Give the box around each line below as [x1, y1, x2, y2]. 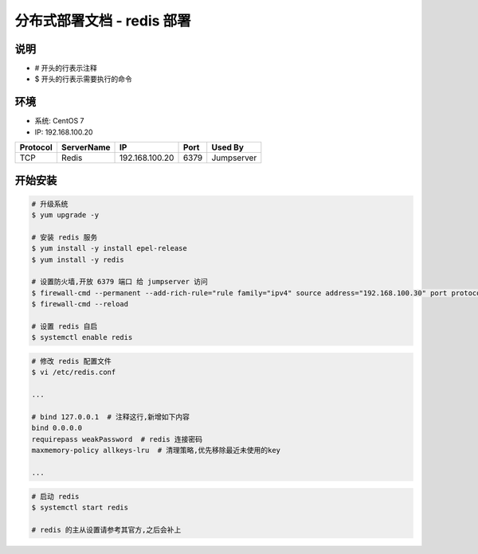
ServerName [61, 142, 111, 153]
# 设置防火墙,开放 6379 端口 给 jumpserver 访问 [31, 277, 209, 287]
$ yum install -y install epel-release [31, 244, 187, 253]
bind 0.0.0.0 [31, 423, 83, 433]
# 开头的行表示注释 [34, 64, 97, 73]
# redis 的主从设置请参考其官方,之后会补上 [31, 525, 182, 534]
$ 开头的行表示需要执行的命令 [34, 74, 132, 84]
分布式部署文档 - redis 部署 [14, 12, 191, 29]
